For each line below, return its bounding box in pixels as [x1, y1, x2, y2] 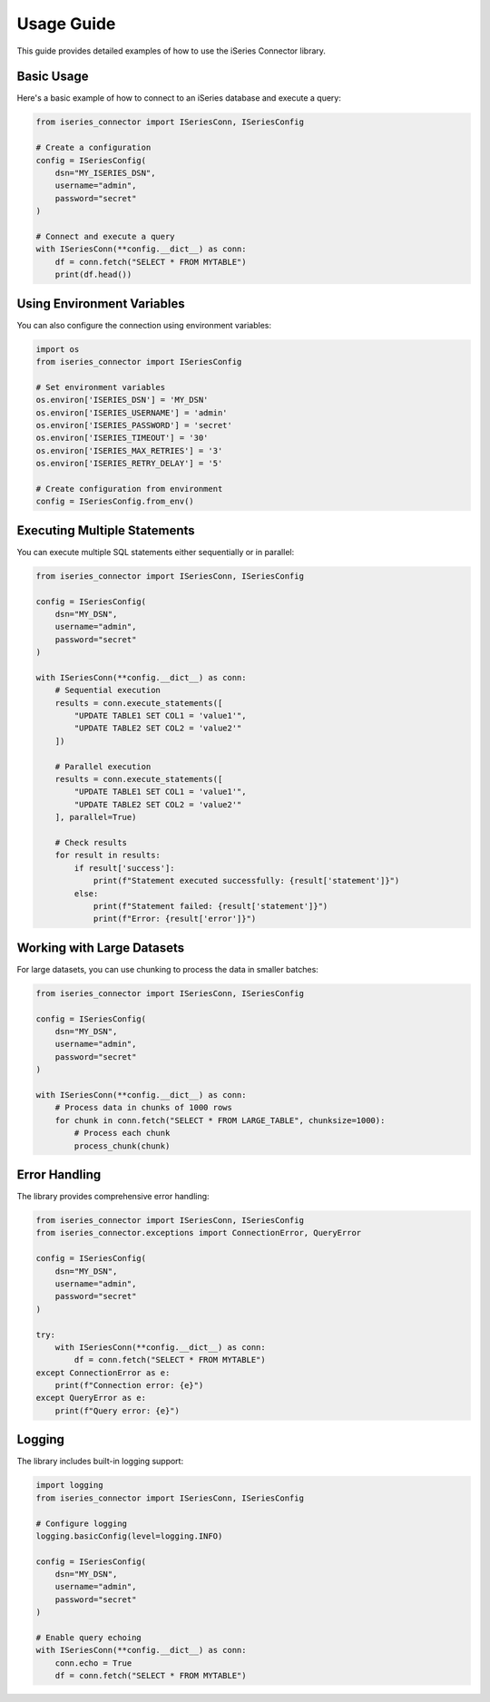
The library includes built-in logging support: [16, 1456, 184, 1467]
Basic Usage [16, 69, 89, 84]
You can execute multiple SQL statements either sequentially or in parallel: [16, 546, 295, 557]
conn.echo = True [54, 1658, 132, 1668]
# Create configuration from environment [35, 484, 223, 494]
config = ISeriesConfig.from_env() [35, 496, 194, 507]
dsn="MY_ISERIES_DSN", [54, 168, 156, 178]
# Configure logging [35, 1518, 127, 1529]
